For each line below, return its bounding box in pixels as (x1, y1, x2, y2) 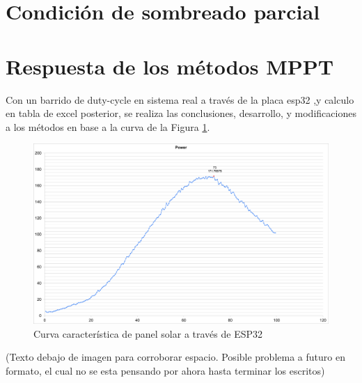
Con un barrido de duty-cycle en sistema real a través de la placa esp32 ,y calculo (6, 92, 354, 107)
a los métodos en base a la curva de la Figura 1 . (6, 119, 210, 134)
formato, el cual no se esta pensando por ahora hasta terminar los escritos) (6, 363, 325, 377)
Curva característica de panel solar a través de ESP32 (33, 326, 263, 341)
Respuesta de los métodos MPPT (6, 52, 334, 80)
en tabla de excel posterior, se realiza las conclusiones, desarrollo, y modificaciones (6, 106, 356, 120)
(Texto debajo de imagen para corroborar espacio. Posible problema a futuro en (6, 350, 345, 364)
